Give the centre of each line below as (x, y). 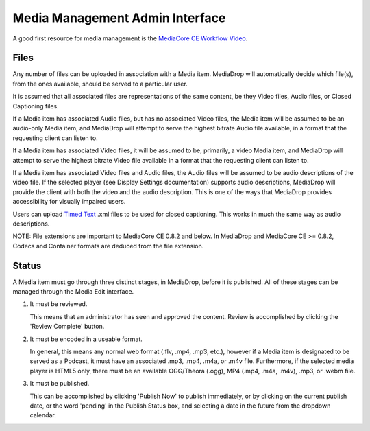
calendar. (43, 415)
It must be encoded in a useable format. (86, 339)
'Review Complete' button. (67, 327)
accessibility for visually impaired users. (69, 202)
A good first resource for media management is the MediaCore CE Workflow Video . (130, 38)
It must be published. (60, 384)
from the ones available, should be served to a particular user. (100, 84)
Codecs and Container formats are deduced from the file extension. (108, 246)
